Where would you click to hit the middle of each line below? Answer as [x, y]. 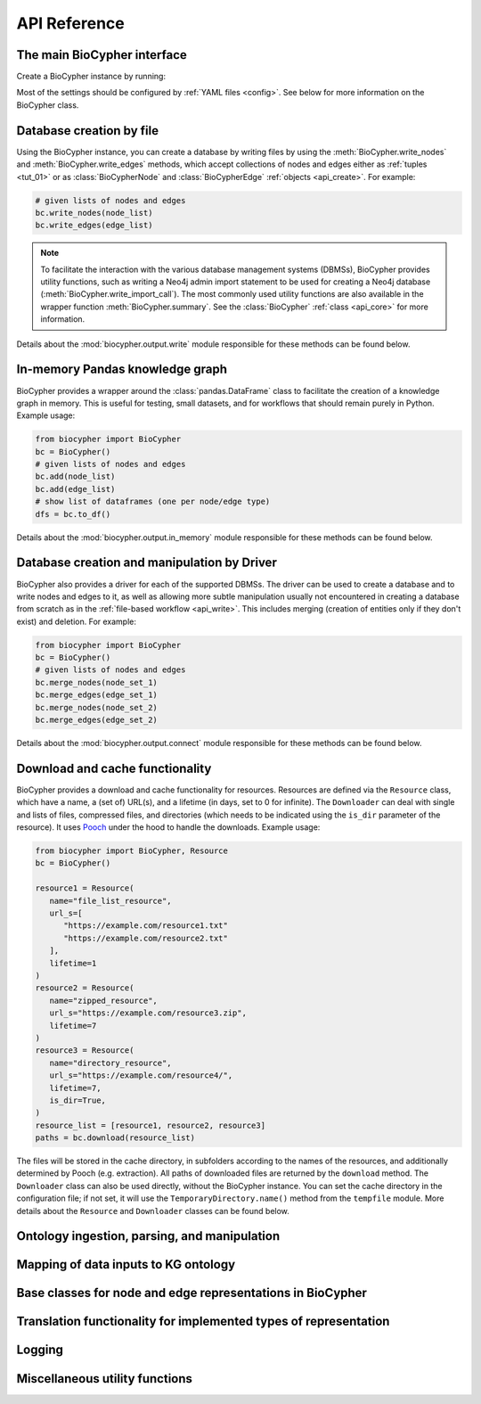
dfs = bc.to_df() [73, 514]
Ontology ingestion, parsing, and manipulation [148, 1236]
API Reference [70, 23]
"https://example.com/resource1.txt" [146, 926]
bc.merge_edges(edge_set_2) [96, 720]
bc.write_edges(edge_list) [94, 226]
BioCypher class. [48, 105]
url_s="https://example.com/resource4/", [141, 1076]
